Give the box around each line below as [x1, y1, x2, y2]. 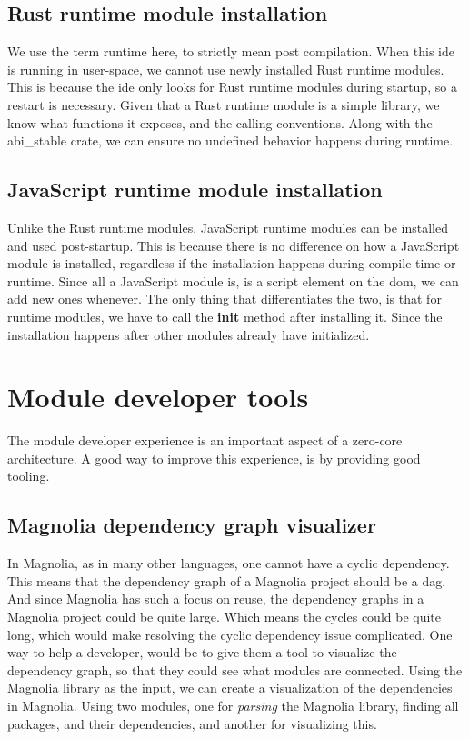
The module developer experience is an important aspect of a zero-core [7, 431, 403, 450]
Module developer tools [7, 378, 309, 415]
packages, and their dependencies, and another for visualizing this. [7, 714, 377, 733]
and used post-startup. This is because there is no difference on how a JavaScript [7, 235, 460, 255]
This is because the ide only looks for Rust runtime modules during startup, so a [7, 77, 457, 96]
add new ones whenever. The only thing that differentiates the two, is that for [7, 289, 442, 308]
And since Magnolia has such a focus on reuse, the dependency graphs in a [7, 589, 424, 608]
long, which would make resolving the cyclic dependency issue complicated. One [7, 624, 453, 644]
